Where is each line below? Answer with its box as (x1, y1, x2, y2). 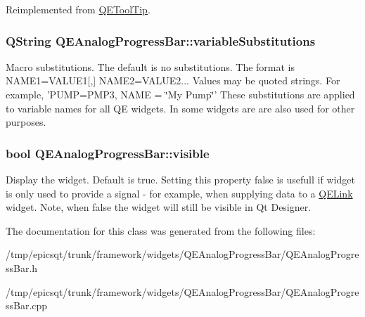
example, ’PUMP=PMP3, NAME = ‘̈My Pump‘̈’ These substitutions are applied (6, 87, 355, 101)
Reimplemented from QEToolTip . (6, 2, 151, 16)
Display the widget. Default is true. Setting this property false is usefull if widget (6, 172, 355, 186)
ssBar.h (6, 260, 38, 275)
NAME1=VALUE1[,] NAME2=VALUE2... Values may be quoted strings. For (6, 73, 340, 88)
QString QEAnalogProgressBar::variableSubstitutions (6, 32, 316, 49)
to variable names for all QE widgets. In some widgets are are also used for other (6, 101, 355, 115)
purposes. (6, 115, 46, 129)
